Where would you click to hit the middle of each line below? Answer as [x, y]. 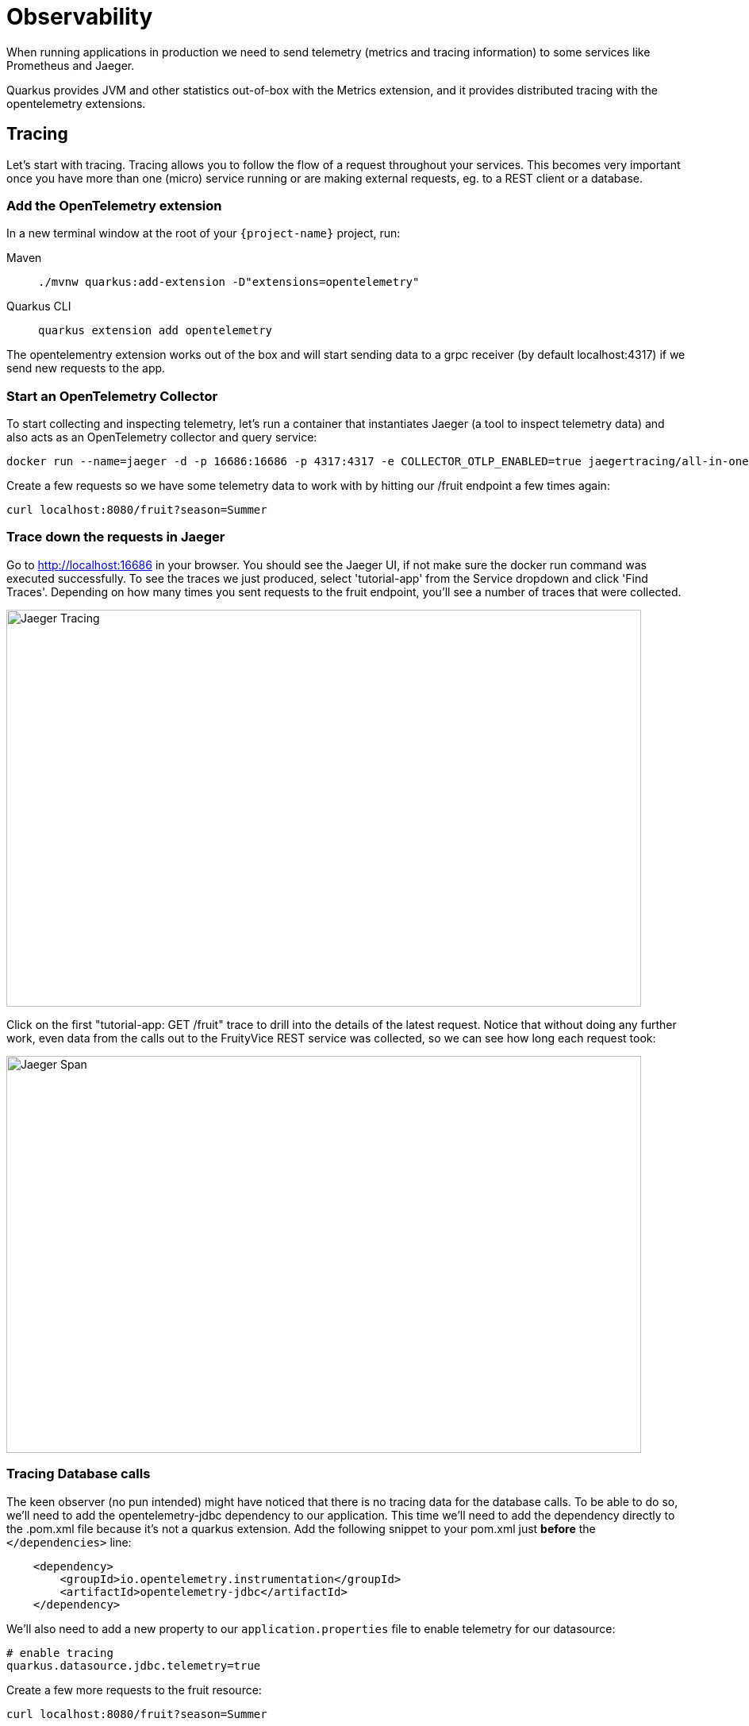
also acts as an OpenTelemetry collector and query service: [162, 437]
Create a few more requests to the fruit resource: [134, 1689]
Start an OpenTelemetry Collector [112, 396]
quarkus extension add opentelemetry [156, 331]
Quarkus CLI [39, 306]
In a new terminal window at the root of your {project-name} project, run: [204, 233]
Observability [80, 17]
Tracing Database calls [79, 1474]
